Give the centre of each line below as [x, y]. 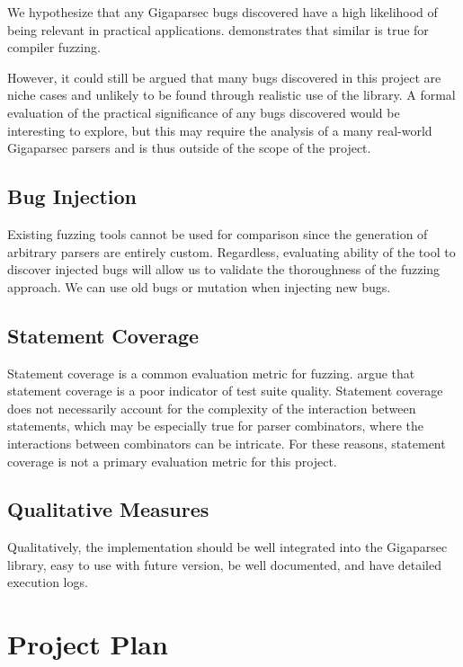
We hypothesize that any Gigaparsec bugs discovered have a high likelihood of [223, 12]
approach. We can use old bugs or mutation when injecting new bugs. [199, 286]
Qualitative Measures [108, 509]
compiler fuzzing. [54, 47]
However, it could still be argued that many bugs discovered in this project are [224, 77]
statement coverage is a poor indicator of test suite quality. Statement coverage [225, 391]
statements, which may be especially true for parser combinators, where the [215, 426]
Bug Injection [72, 196]
